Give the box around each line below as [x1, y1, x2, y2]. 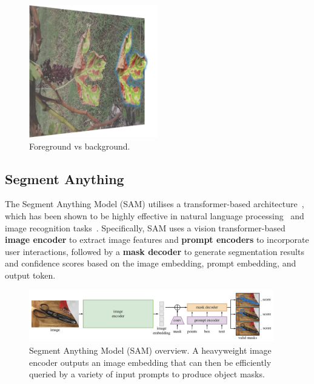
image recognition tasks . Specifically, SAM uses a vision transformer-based [5, 221, 286, 234]
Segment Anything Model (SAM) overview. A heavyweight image [29, 343, 272, 356]
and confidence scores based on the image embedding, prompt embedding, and [5, 257, 296, 270]
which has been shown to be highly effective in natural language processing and [5, 210, 304, 222]
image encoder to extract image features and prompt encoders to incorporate [5, 233, 309, 246]
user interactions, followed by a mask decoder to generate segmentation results [5, 245, 304, 257]
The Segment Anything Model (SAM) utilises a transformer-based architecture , [5, 197, 304, 210]
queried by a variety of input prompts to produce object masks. [29, 368, 265, 380]
